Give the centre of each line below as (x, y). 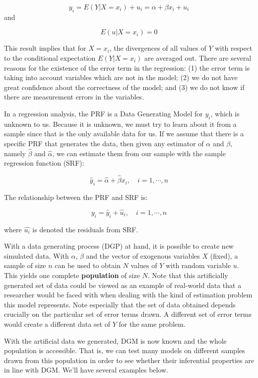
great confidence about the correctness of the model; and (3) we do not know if (124, 87)
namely (15, 153)
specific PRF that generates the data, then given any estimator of (104, 143)
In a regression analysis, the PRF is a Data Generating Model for (103, 113)
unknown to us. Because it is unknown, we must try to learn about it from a (120, 124)
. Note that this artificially (188, 275)
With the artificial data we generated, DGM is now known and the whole (115, 340)
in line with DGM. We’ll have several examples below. (86, 370)
